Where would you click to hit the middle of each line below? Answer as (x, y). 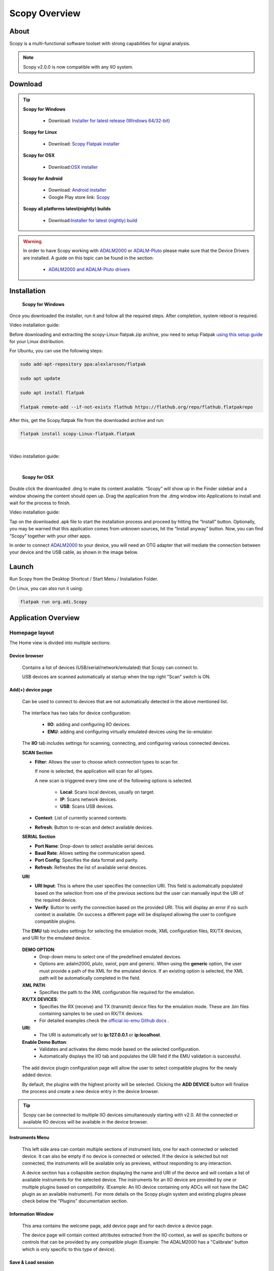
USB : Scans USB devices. (87, 806)
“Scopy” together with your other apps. (50, 536)
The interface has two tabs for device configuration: (77, 713)
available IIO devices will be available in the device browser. (85, 1122)
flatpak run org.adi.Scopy (54, 602)
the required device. (56, 900)
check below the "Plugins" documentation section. (75, 1201)
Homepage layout (32, 633)
